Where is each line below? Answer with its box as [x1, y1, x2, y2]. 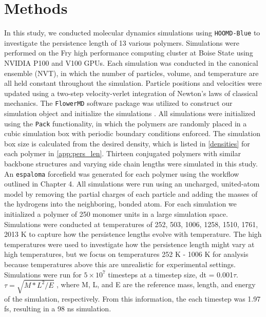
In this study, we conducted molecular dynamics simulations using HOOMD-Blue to [4, 27, 260, 38]
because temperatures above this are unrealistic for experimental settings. [4, 259, 236, 270]
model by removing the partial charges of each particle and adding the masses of [4, 188, 258, 199]
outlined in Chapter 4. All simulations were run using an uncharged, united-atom [4, 178, 260, 189]
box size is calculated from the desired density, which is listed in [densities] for [4, 138, 250, 148]
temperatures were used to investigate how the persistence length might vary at [4, 238, 255, 249]
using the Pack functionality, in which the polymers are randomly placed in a [4, 118, 247, 128]
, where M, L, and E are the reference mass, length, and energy [56, 279, 256, 290]
